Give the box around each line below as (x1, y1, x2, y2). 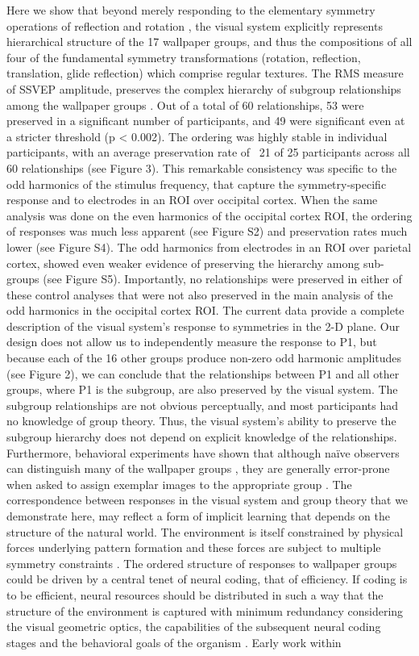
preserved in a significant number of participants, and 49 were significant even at (6, 112, 405, 129)
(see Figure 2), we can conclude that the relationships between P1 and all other (6, 365, 400, 382)
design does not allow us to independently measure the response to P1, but (6, 333, 377, 350)
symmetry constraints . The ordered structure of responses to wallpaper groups (6, 554, 397, 571)
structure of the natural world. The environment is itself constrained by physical (6, 523, 404, 540)
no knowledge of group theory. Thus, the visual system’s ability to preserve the (6, 412, 396, 429)
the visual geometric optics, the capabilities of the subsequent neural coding (6, 618, 381, 635)
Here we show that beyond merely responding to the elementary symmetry (6, 2, 375, 18)
